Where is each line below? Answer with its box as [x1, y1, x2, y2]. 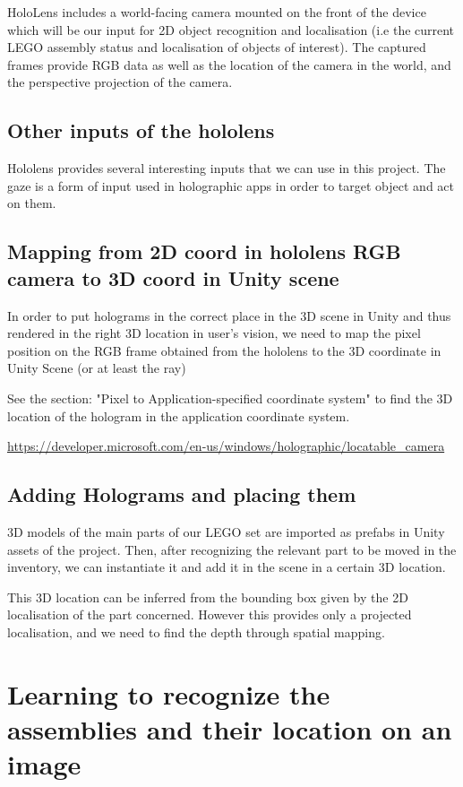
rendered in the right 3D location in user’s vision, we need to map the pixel [7, 324, 421, 342]
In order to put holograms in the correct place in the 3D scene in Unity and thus [7, 306, 451, 324]
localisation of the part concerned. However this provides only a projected [7, 605, 412, 624]
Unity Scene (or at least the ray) [7, 359, 186, 377]
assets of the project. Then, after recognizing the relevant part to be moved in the [7, 540, 457, 558]
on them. [7, 194, 56, 212]
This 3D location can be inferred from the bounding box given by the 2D [7, 587, 408, 606]
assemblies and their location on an [7, 710, 452, 747]
